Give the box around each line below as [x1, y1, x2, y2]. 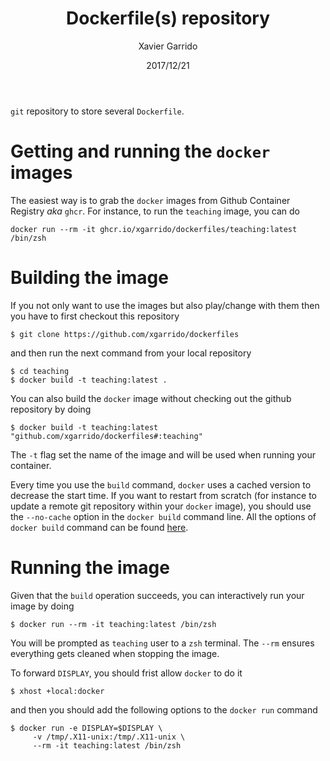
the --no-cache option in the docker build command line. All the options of [10, 510, 317, 522]
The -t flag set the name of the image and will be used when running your [10, 448, 316, 461]
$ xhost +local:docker [10, 686, 105, 696]
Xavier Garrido [138, 40, 198, 52]
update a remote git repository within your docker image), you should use [10, 500, 312, 512]
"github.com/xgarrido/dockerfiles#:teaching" [10, 431, 203, 441]
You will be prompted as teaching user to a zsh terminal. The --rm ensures [10, 637, 315, 649]
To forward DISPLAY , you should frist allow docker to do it [10, 667, 243, 679]
